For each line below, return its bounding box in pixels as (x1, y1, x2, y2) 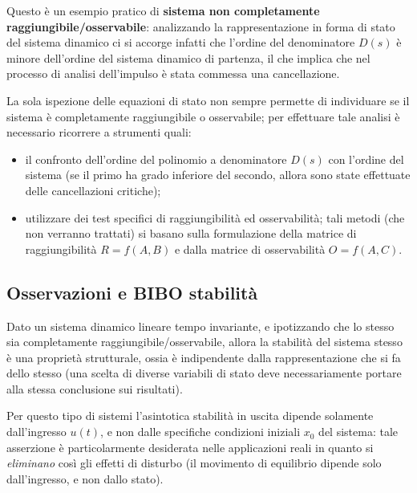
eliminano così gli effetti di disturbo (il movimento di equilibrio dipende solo (6, 454, 382, 471)
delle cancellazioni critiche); (25, 181, 161, 198)
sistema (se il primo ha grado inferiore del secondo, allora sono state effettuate (25, 166, 411, 183)
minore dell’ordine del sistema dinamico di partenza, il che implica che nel (6, 49, 370, 66)
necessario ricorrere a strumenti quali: (6, 124, 192, 141)
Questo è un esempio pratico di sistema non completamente (6, 2, 320, 18)
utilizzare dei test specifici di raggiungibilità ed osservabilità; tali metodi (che (25, 209, 405, 226)
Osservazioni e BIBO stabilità (6, 279, 258, 304)
